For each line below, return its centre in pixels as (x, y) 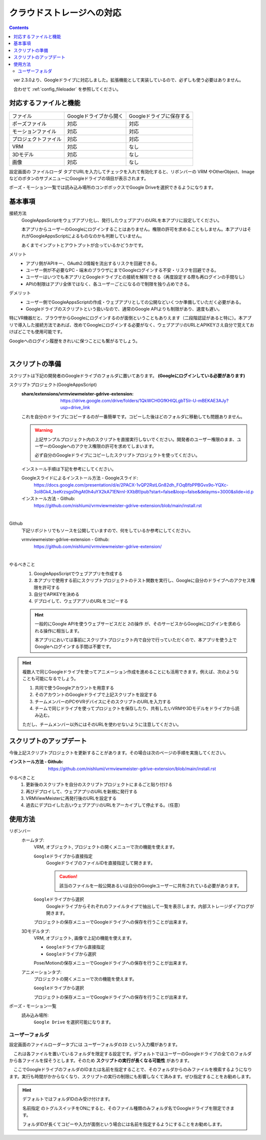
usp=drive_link (75, 407)
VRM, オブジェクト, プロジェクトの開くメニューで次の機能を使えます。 (105, 847)
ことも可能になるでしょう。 (50, 679)
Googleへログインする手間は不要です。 (74, 647)
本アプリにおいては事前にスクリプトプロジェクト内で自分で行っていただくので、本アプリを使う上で (136, 640)
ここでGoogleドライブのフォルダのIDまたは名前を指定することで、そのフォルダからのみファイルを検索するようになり (133, 1070)
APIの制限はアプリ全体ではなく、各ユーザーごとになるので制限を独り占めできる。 (109, 284)
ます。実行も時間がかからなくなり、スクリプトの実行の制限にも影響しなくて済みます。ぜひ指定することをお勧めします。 (131, 1076)
